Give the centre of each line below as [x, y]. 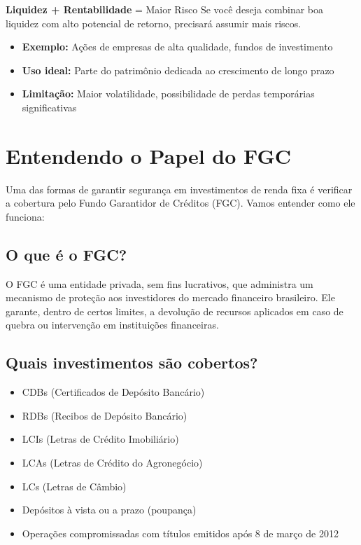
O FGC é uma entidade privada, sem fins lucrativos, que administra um [160, 283]
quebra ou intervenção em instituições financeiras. [112, 325]
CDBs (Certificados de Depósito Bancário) [113, 392]
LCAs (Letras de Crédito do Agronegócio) [112, 463]
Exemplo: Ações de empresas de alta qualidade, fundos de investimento [177, 47]
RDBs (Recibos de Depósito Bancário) [105, 415]
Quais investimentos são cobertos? [132, 363]
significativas [49, 107]
